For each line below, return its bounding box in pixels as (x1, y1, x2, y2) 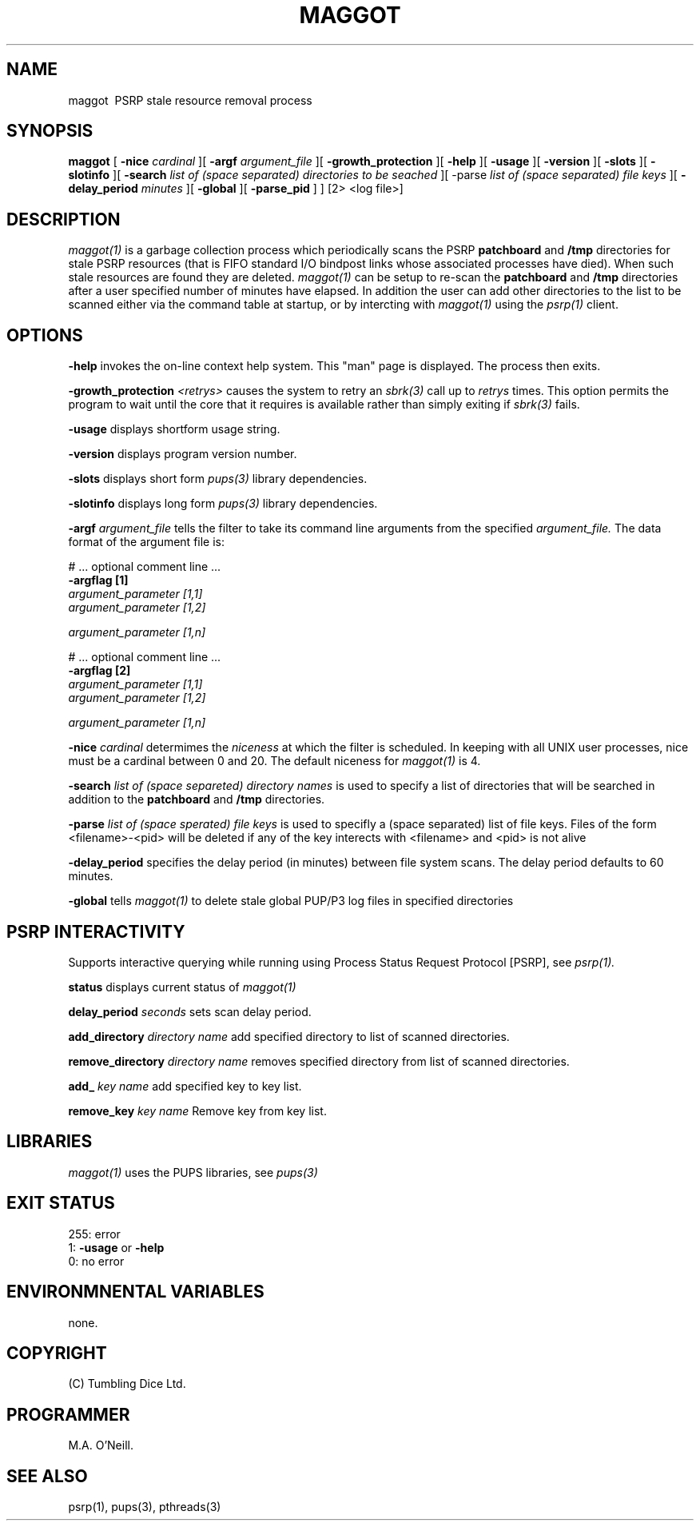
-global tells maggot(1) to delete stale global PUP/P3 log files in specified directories (68, 894, 514, 908)
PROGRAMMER (6, 1404, 130, 1425)
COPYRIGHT (6, 1342, 107, 1363)
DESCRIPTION (6, 209, 121, 229)
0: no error (68, 1254, 125, 1268)
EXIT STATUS (6, 1193, 115, 1214)
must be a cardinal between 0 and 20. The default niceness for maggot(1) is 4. (68, 754, 481, 768)
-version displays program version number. (68, 447, 297, 461)
